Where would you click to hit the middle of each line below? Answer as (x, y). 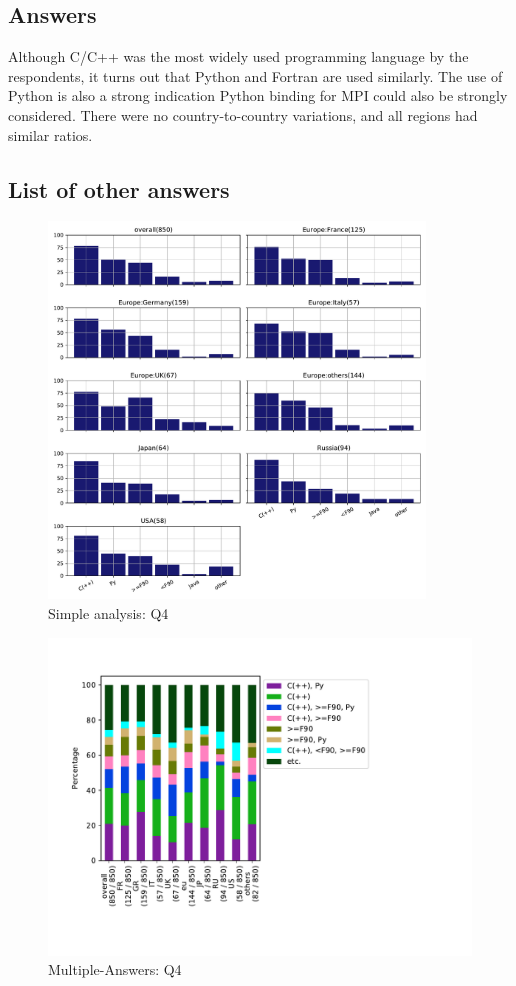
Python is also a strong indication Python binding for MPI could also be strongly (258, 95)
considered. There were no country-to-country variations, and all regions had (243, 114)
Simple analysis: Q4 (108, 612)
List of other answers (119, 188)
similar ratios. (50, 134)
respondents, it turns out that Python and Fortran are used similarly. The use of (255, 75)
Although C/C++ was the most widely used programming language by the (238, 56)
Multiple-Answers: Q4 (115, 969)
